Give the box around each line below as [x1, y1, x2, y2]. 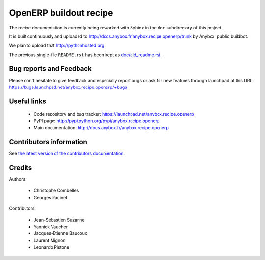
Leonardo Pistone [33, 244, 70, 250]
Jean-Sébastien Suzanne [33, 217, 85, 223]
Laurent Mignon [33, 237, 66, 243]
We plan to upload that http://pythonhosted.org [9, 42, 105, 49]
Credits [9, 163, 32, 172]
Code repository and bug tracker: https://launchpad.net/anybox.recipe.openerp [33, 111, 194, 117]
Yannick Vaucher [33, 224, 68, 230]
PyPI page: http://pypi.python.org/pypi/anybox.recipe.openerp [33, 118, 160, 124]
